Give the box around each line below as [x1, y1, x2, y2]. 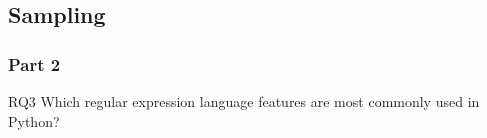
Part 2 [8, 51, 61, 76]
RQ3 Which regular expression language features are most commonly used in [8, 91, 480, 111]
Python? [8, 110, 60, 131]
